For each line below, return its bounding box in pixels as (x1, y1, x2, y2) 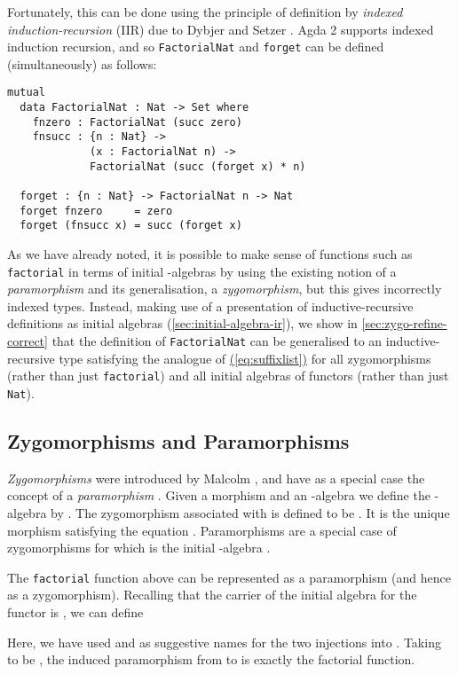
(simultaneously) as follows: (7, 54, 157, 73)
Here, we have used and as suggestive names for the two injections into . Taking (7, 632, 441, 651)
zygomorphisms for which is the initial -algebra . (7, 538, 271, 557)
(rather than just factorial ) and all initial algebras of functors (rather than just (7, 366, 449, 385)
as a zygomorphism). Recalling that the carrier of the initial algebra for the (7, 585, 417, 604)
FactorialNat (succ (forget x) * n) (90, 160, 306, 173)
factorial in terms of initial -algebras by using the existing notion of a (7, 262, 397, 280)
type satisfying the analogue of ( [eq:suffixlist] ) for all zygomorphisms (59, 349, 431, 367)
